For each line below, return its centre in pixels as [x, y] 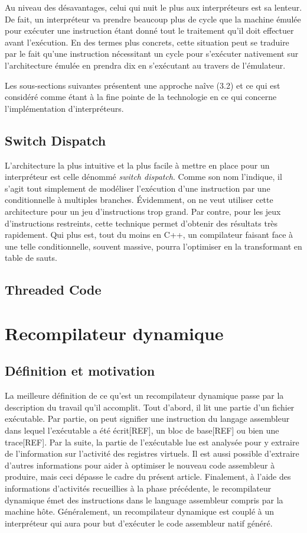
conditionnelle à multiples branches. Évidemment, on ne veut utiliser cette [139, 200]
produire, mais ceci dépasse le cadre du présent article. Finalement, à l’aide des [148, 477]
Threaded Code [53, 290]
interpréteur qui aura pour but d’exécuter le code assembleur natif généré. [139, 523]
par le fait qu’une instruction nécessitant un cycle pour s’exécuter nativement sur [152, 54]
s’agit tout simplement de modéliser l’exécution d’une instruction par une [138, 188]
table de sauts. [31, 258]
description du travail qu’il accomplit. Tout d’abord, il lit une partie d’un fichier [150, 407]
